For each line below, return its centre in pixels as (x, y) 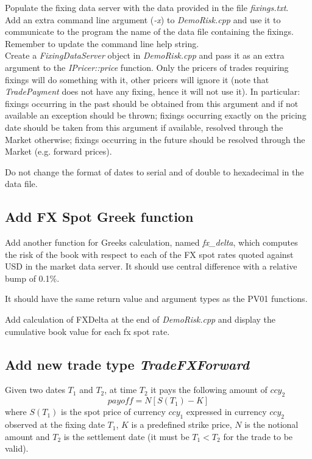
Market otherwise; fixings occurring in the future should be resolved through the (155, 139)
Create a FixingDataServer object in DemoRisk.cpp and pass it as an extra (145, 55)
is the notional (271, 424)
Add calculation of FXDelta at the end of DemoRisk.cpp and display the (140, 319)
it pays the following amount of (209, 390)
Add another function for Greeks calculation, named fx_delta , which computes (151, 242)
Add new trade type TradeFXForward (127, 364)
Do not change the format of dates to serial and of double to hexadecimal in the (154, 171)
